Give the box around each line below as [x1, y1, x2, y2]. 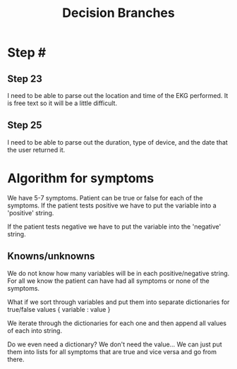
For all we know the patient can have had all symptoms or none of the [7, 277, 209, 285]
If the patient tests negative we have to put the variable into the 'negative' [7, 222, 221, 231]
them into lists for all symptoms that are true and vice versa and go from [7, 347, 217, 356]
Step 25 [7, 119, 42, 131]
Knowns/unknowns [7, 250, 95, 262]
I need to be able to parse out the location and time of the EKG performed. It [7, 92, 229, 99]
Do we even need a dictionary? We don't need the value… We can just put [7, 340, 222, 349]
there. [7, 355, 25, 363]
